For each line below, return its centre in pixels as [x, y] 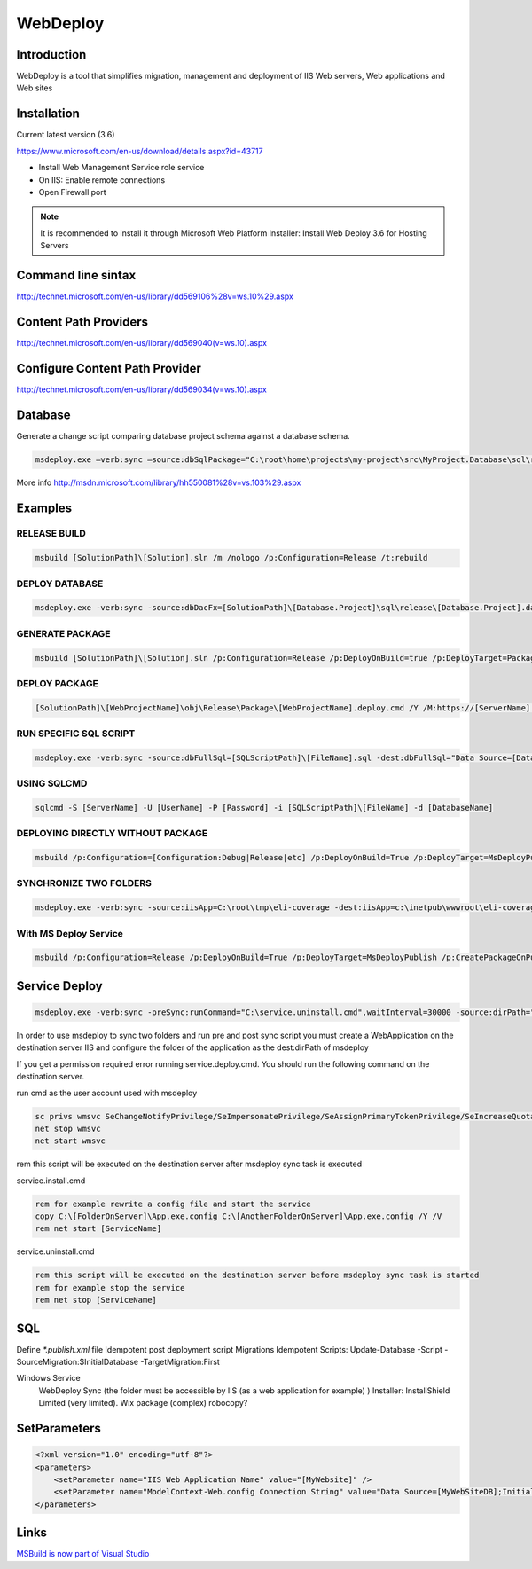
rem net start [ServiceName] [98, 1229]
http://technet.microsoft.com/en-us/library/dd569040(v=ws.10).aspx [142, 342]
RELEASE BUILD [51, 534]
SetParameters [59, 1428]
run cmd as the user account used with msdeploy [107, 1093]
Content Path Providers [82, 322]
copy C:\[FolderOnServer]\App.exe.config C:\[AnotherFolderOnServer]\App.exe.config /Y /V [239, 1216]
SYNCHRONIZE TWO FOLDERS [84, 883]
